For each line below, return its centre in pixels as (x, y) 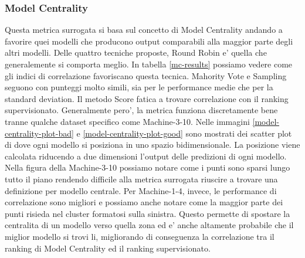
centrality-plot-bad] (39, 133)
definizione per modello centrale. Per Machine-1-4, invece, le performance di (141, 190)
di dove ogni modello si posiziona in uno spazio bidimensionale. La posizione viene (152, 145)
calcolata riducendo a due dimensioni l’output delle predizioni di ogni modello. (146, 156)
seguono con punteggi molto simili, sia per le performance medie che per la (139, 87)
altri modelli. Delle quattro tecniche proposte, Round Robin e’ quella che (136, 52)
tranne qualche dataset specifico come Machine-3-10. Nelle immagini (127, 121)
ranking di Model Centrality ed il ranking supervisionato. (108, 248)
